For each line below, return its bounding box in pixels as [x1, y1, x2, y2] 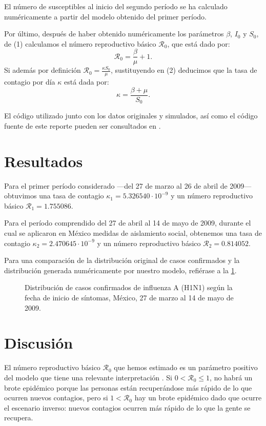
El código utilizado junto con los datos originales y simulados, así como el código [4, 110, 258, 121]
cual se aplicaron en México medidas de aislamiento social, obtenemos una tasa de [4, 228, 262, 238]
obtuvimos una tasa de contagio [4, 190, 104, 201]
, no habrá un [210, 372, 253, 382]
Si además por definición [4, 65, 81, 75]
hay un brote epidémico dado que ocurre [134, 392, 262, 403]
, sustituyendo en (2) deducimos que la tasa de [111, 65, 257, 75]
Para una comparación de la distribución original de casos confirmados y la [4, 255, 240, 266]
